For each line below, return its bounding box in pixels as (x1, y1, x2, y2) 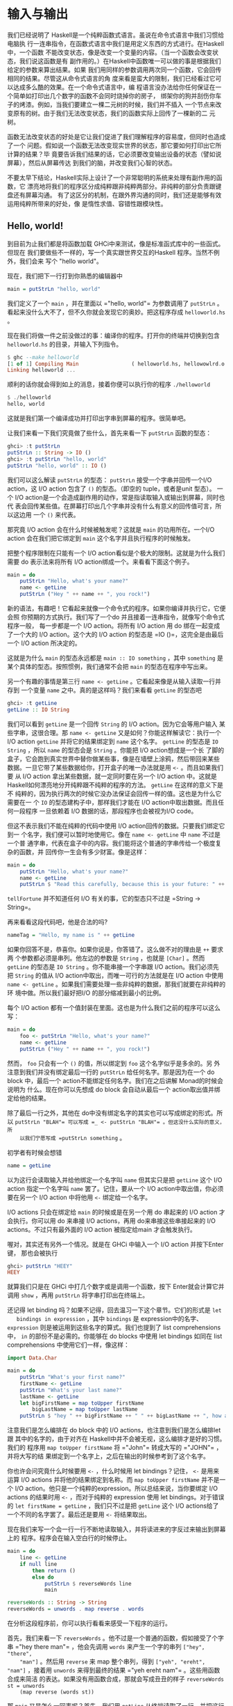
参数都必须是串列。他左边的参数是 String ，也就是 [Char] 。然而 (20, 954, 205, 963)
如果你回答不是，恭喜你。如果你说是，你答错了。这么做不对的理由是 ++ (7, 945, 210, 954)
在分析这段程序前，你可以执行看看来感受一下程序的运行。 (7, 1619, 171, 1627)
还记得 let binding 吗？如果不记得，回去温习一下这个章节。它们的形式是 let (7, 1306, 222, 1314)
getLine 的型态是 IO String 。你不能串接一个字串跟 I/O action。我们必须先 (7, 963, 220, 971)
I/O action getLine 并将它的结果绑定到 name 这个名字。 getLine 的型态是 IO (7, 737, 218, 745)
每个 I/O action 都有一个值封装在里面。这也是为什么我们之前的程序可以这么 (7, 1004, 221, 1012)
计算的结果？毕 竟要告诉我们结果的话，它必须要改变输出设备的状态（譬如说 (7, 150, 222, 158)
